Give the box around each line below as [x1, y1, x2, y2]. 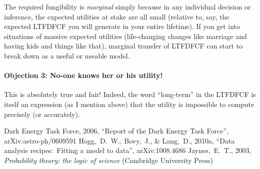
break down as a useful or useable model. [4, 50, 130, 60]
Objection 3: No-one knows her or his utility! [4, 70, 163, 80]
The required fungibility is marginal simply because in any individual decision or [4, 1, 251, 11]
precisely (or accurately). [4, 108, 80, 119]
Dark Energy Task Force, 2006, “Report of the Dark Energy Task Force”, [4, 125, 229, 136]
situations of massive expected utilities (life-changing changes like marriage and [4, 30, 247, 41]
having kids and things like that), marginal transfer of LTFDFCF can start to [4, 40, 243, 51]
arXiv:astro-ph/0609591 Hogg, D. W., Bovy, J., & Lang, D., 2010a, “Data [4, 135, 235, 145]
